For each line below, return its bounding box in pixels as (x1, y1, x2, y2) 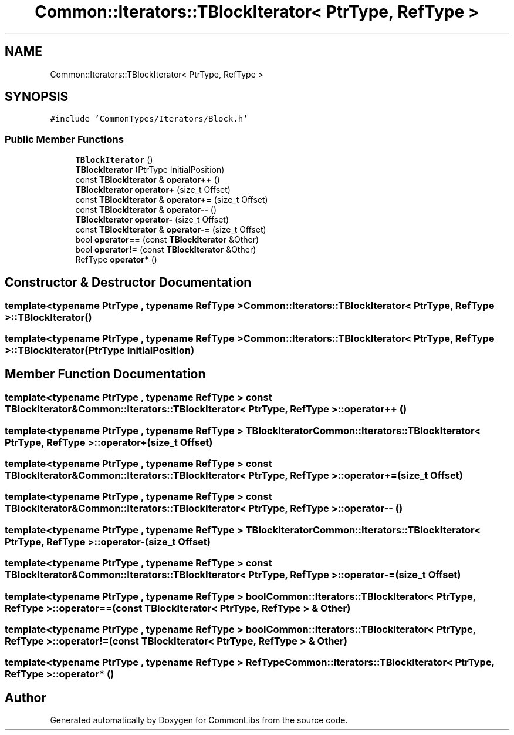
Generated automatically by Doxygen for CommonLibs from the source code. (50, 715, 348, 726)
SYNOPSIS (5, 89, 69, 105)
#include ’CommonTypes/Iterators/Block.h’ (50, 114, 248, 124)
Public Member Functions (5, 133, 124, 145)
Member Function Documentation (5, 366, 206, 381)
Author (5, 690, 46, 705)
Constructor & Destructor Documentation (5, 274, 252, 290)
